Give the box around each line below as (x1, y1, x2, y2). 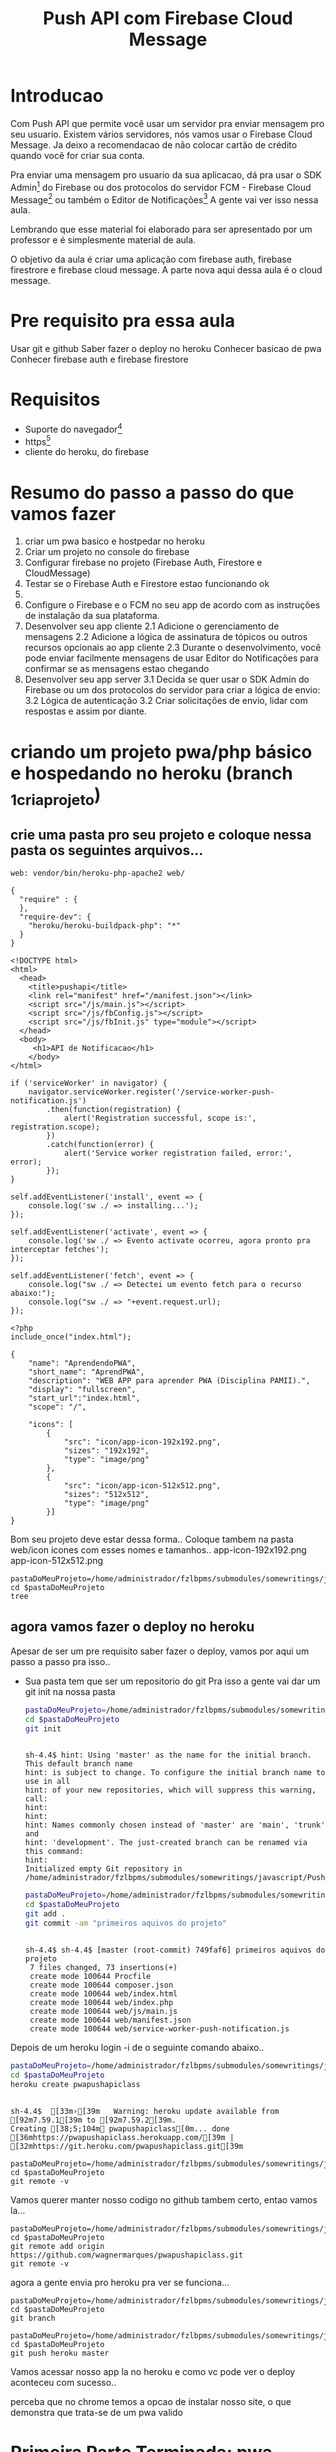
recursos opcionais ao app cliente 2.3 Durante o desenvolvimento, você (24, 642, 322, 654)
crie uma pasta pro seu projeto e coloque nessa (10, 826, 312, 843)
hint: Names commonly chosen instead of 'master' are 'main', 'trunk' (24, 1820, 326, 1831)
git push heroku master (10, 2348, 110, 2358)
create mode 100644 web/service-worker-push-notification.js (29, 2023, 290, 2034)
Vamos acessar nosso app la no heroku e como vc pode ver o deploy (10, 2365, 296, 2377)
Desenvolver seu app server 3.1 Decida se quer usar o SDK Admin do (24, 673, 310, 686)
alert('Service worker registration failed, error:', (63, 1148, 293, 1158)
